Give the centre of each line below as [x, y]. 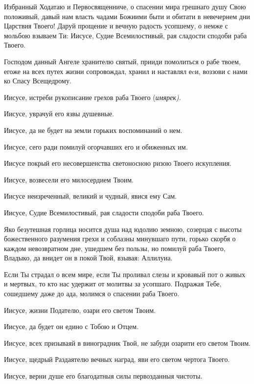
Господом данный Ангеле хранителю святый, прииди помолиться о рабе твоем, [122, 61]
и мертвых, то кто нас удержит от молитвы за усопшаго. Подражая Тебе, [113, 284]
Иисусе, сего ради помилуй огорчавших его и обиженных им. [96, 146]
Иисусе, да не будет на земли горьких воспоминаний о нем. [93, 130]
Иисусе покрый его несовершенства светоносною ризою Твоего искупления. [118, 163]
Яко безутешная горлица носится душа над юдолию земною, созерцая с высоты [123, 229]
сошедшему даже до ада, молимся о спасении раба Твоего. [92, 294]
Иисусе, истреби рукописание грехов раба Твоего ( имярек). [92, 97]
